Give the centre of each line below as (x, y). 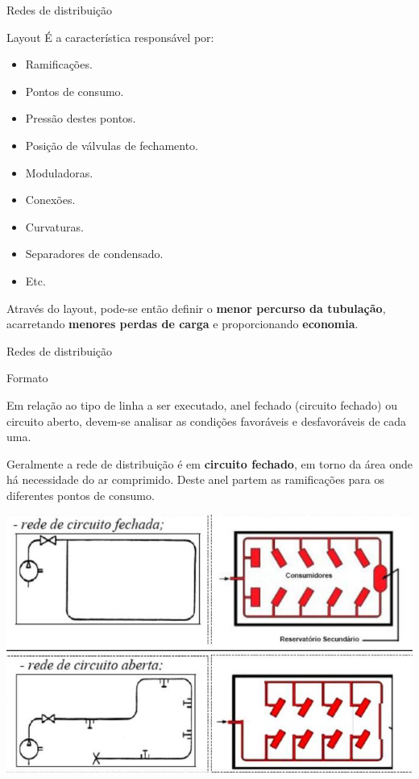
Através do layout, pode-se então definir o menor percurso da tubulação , (196, 308)
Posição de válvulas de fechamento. (112, 145)
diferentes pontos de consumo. (81, 495)
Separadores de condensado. (94, 254)
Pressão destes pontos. (81, 118)
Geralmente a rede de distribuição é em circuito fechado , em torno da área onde (209, 463)
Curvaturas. (54, 226)
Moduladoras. (59, 172)
